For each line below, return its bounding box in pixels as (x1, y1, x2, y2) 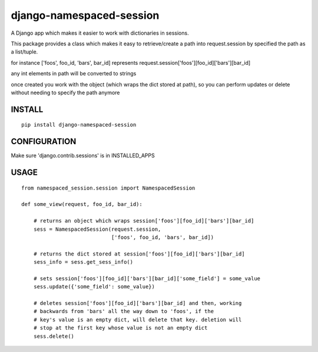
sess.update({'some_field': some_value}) (33, 283, 155, 290)
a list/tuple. (11, 48, 38, 55)
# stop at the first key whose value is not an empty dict (33, 324, 208, 331)
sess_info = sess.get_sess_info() (33, 259, 134, 265)
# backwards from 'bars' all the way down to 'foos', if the (33, 308, 214, 315)
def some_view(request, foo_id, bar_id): (21, 201, 143, 208)
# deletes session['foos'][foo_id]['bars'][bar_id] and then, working (33, 300, 242, 307)
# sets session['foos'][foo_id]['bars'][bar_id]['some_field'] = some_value (33, 275, 261, 282)
